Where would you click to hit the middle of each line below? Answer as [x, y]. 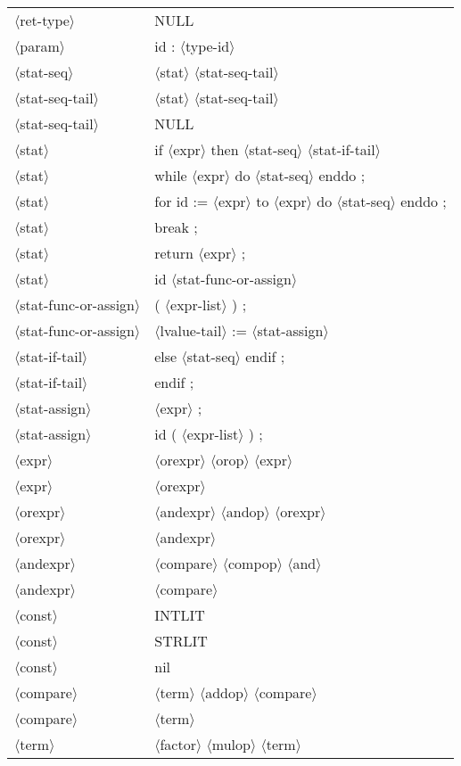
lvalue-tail [191, 330]
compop [252, 563]
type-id [207, 46]
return [174, 253]
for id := [181, 201]
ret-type [45, 20]
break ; [176, 227]
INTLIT [180, 615]
